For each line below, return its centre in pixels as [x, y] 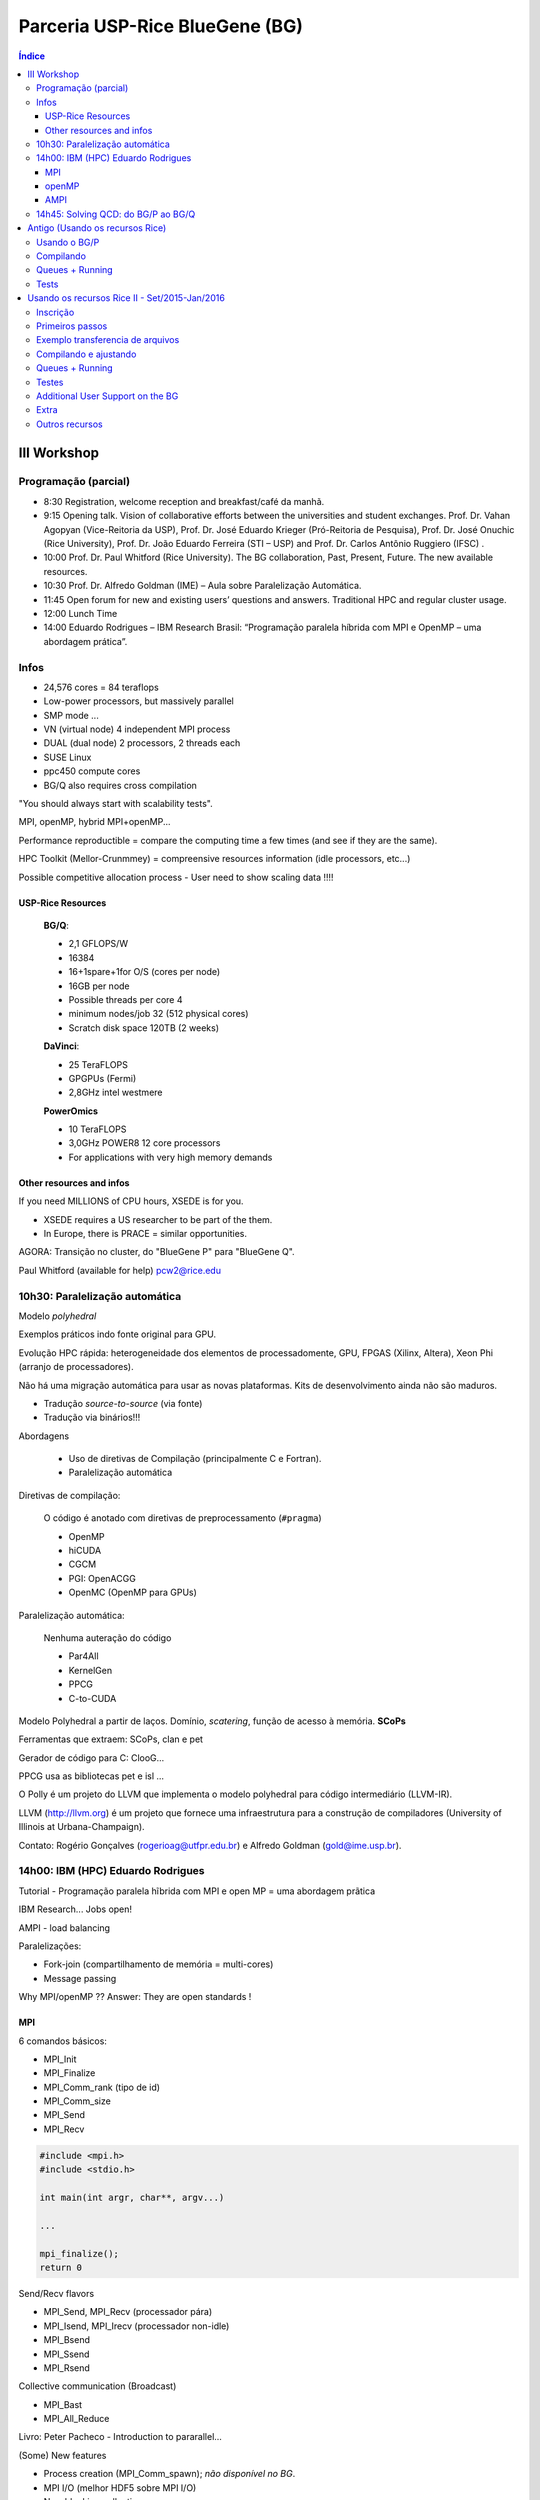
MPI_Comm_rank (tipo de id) [101, 2087]
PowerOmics [71, 1111]
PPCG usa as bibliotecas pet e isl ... [91, 1776]
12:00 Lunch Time [80, 613]
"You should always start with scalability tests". [116, 804]
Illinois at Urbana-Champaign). [81, 1827]
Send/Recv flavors [56, 2293]
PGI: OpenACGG [102, 1578]
